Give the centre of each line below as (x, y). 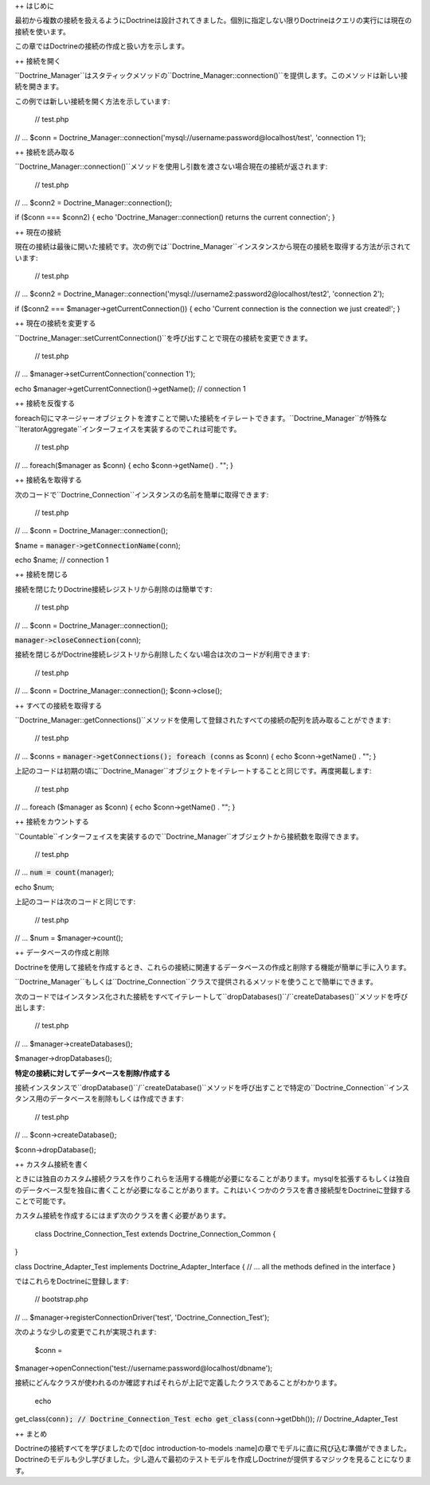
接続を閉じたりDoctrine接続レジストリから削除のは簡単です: (113, 589)
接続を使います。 (43, 31)
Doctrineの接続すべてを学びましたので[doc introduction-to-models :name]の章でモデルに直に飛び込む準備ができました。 (213, 1448)
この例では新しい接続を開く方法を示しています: (92, 101)
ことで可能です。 (43, 1201)
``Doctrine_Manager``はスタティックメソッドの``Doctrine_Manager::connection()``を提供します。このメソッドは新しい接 (211, 75)
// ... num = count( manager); (64, 872)
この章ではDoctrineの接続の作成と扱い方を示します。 (102, 46)
